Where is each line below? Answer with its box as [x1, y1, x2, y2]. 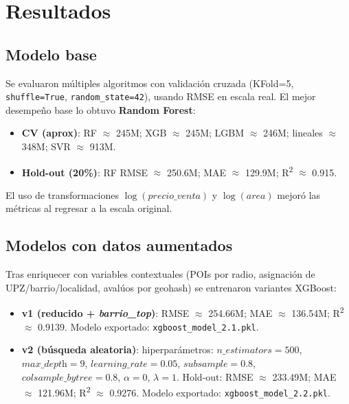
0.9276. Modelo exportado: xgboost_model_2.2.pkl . [109, 385, 330, 399]
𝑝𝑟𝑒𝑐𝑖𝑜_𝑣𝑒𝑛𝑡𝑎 [148, 191, 201, 201]
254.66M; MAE [208, 306, 273, 320]
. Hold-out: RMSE [176, 369, 254, 383]
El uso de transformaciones [5, 187, 120, 202]
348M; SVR [21, 139, 71, 154]
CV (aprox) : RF [21, 126, 97, 140]
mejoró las [277, 187, 321, 202]
